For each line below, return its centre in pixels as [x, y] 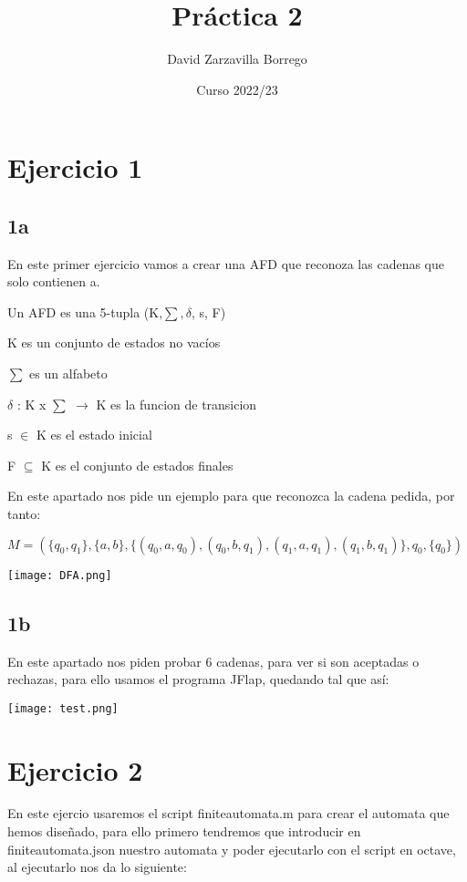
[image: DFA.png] [60, 575]
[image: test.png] [63, 708]
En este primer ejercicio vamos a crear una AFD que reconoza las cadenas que [226, 263]
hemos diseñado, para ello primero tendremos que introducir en [184, 831]
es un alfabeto [68, 374]
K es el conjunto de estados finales [137, 465]
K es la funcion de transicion [176, 404]
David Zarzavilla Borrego [237, 59]
